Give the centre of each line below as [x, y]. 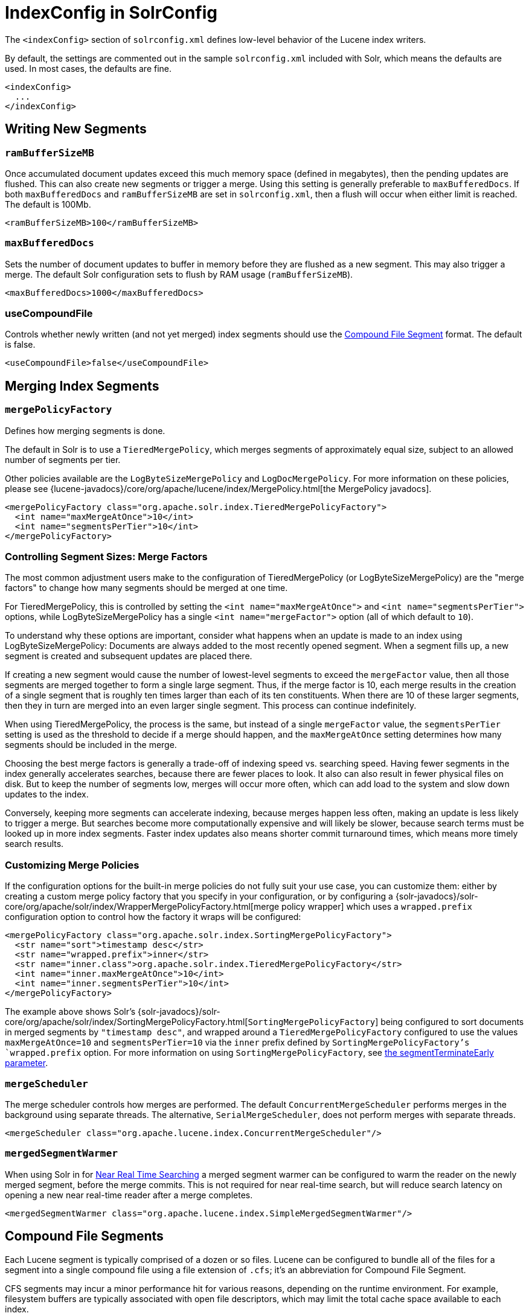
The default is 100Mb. [48, 204]
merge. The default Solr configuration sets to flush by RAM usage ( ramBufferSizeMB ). [179, 274]
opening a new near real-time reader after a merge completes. [129, 1195]
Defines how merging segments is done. [85, 430]
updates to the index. [47, 794]
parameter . [27, 1063]
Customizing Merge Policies [72, 865]
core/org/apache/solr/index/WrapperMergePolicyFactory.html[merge [142, 907]
